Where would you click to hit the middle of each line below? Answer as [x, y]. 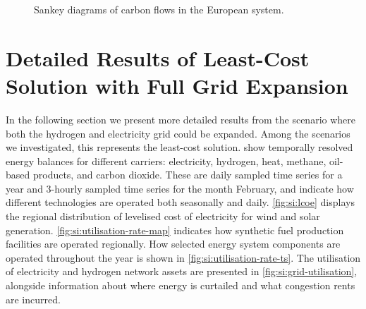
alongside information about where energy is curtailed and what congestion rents [181, 285]
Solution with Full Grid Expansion [177, 85]
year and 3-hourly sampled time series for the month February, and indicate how [180, 188]
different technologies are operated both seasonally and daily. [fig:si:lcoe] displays [180, 202]
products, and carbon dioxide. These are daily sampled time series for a [188, 175]
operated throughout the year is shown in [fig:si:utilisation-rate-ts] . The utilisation [183, 257]
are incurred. [33, 299]
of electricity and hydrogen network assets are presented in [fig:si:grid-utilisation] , [182, 271]
